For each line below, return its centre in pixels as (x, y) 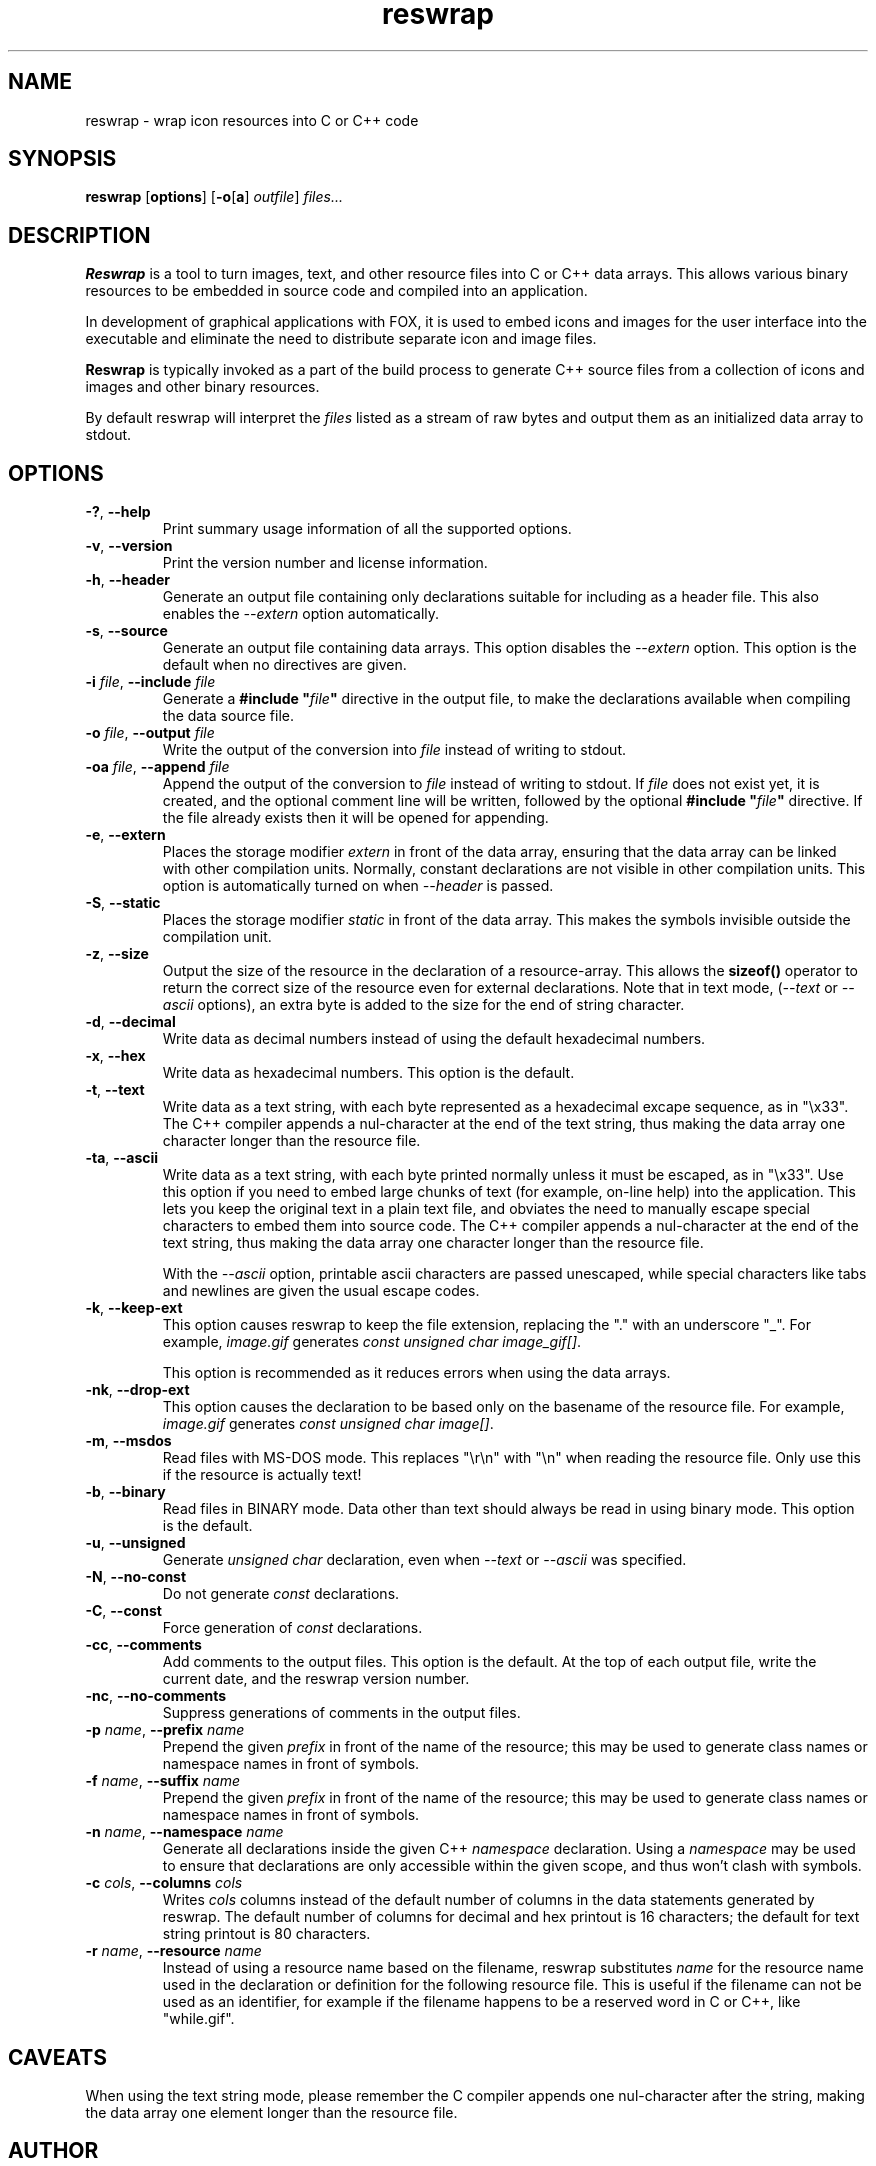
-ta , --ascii (122, 1158)
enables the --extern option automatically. (301, 614)
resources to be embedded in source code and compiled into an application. (336, 291)
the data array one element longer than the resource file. (271, 2112)
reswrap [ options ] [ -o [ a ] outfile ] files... (214, 197)
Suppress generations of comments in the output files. (341, 1713)
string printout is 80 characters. (266, 1934)
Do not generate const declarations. (281, 1594)
